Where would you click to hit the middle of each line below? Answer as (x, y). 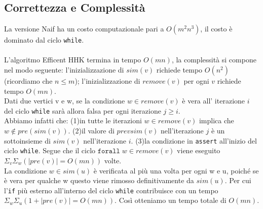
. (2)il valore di (91, 131)
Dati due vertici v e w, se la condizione (65, 101)
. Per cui (238, 180)
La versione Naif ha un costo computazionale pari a (84, 29)
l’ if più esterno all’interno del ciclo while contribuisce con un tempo (111, 190)
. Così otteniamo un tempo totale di (171, 200)
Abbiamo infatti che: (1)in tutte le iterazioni (73, 120)
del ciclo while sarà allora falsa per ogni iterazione (83, 110)
